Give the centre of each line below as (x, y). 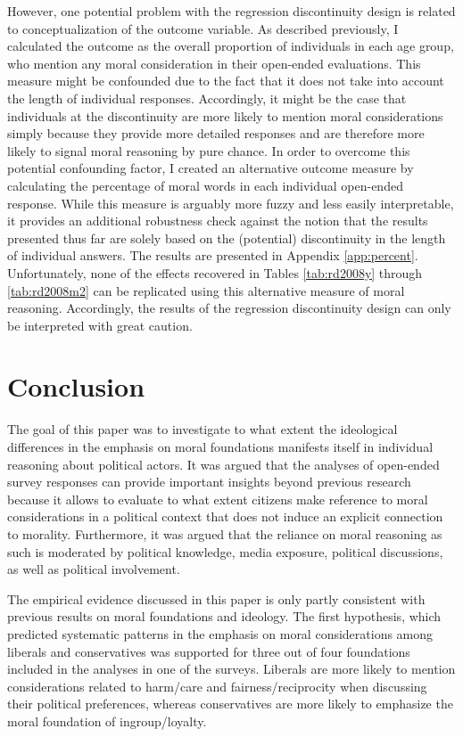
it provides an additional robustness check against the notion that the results (218, 221)
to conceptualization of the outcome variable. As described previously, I (203, 28)
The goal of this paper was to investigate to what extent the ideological (203, 429)
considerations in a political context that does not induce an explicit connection (225, 516)
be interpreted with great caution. (100, 325)
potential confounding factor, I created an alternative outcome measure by (211, 168)
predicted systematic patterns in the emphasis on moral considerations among (220, 633)
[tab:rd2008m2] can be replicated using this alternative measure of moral (206, 290)
